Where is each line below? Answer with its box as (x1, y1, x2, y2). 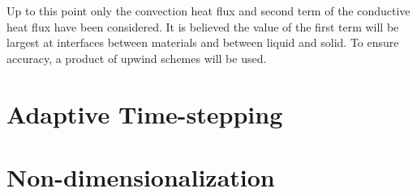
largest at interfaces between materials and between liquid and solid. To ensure (6, 34, 399, 51)
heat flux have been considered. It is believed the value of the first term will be (6, 18, 399, 35)
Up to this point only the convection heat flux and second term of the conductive (6, 2, 411, 19)
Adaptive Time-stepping (6, 97, 283, 130)
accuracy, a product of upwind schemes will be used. (6, 49, 267, 66)
